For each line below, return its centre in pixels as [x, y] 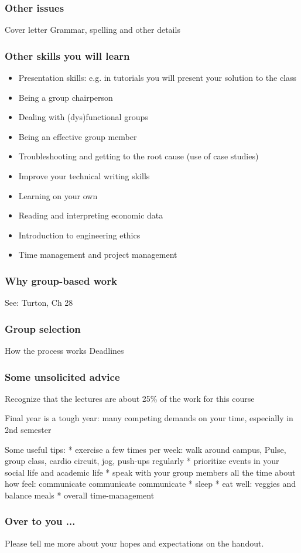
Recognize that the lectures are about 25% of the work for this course [130, 398]
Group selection [43, 328]
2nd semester [28, 429]
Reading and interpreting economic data [91, 215]
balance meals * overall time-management [80, 495]
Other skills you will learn [67, 55]
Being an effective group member [78, 136]
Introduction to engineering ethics [79, 235]
